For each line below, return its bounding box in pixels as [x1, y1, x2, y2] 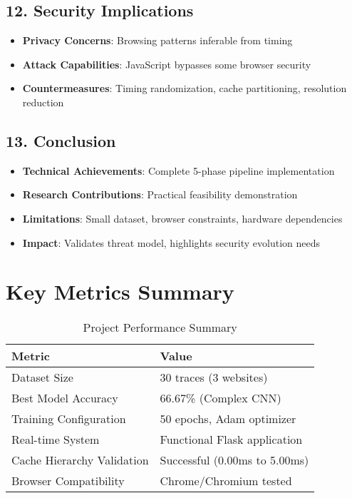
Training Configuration [11, 410, 126, 427]
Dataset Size [11, 369, 73, 386]
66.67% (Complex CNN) [160, 390, 281, 407]
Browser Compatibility [11, 472, 125, 489]
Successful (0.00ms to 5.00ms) [160, 452, 309, 469]
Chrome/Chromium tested [160, 472, 292, 489]
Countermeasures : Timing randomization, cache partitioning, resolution [22, 81, 347, 96]
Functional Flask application [160, 431, 303, 448]
